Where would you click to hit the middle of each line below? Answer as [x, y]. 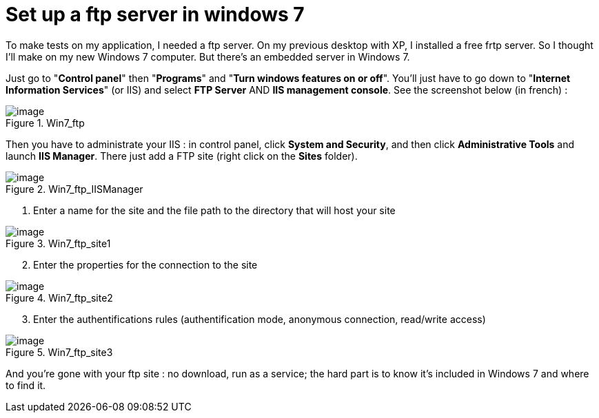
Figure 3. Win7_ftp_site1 [58, 243]
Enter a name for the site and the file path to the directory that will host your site [214, 210]
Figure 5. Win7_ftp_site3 [59, 352]
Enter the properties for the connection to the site [145, 264]
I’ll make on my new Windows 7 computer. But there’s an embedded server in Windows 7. [208, 56]
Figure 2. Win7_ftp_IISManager [74, 189]
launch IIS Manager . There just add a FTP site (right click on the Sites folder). [182, 156]
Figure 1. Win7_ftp [45, 123]
